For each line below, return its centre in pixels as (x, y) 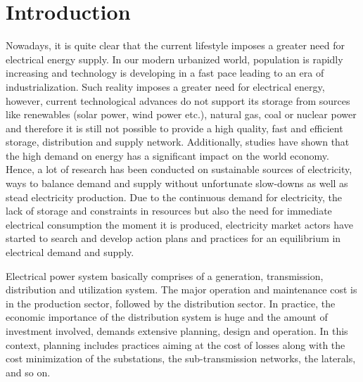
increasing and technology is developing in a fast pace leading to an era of (165, 73)
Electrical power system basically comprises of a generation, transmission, (165, 275)
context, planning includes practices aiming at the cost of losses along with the (176, 344)
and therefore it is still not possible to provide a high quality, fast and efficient (174, 128)
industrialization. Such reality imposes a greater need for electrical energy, (165, 86)
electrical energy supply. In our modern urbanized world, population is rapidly (174, 59)
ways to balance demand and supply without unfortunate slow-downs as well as (177, 183)
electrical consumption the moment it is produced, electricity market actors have (179, 224)
